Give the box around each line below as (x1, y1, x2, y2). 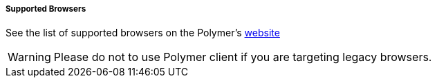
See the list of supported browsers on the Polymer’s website (6, 27, 280, 39)
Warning (8, 50, 51, 64)
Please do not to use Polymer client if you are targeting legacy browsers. (53, 50, 432, 64)
